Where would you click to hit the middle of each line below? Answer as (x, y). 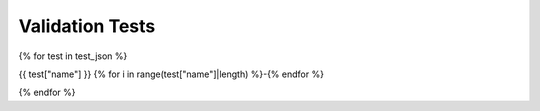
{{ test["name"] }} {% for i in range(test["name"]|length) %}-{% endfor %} (171, 74)
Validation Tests (87, 26)
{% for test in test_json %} (73, 56)
